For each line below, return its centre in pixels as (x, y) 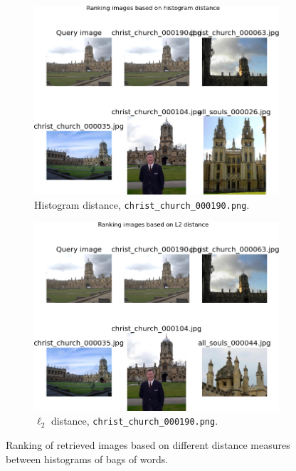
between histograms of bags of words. (87, 459)
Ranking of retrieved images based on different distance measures (148, 445)
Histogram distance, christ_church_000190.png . (142, 204)
